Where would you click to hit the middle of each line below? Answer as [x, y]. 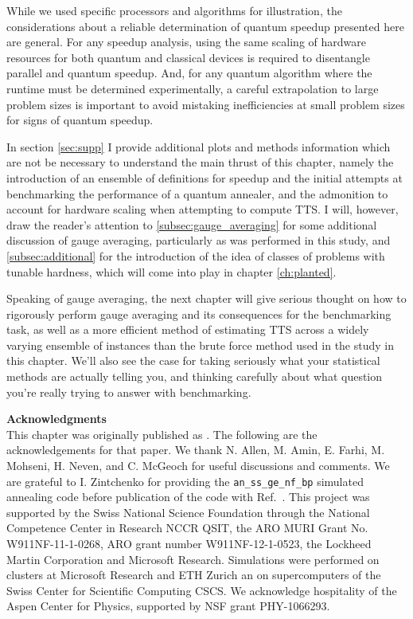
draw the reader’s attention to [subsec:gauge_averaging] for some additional [192, 224]
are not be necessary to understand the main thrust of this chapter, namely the [200, 162]
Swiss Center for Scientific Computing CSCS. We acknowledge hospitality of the [202, 590]
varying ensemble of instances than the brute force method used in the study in [201, 345]
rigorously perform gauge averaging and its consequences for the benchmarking [199, 313]
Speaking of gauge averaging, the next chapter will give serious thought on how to [206, 298]
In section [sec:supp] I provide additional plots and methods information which [199, 146]
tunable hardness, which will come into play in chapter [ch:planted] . [171, 271]
